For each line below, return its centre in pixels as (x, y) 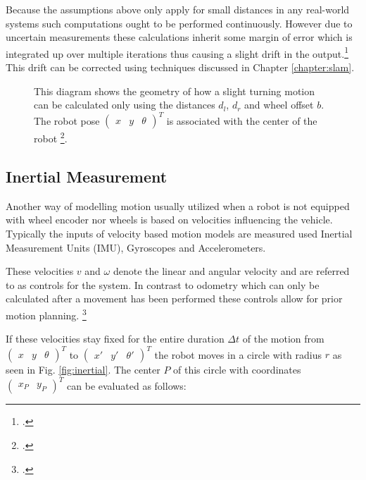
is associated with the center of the (242, 120)
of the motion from (283, 339)
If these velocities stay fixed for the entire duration (115, 339)
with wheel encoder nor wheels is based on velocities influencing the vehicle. (169, 220)
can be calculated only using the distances (125, 105)
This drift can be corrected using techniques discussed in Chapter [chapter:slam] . (180, 67)
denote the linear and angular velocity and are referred (231, 271)
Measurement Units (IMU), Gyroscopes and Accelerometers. (136, 247)
